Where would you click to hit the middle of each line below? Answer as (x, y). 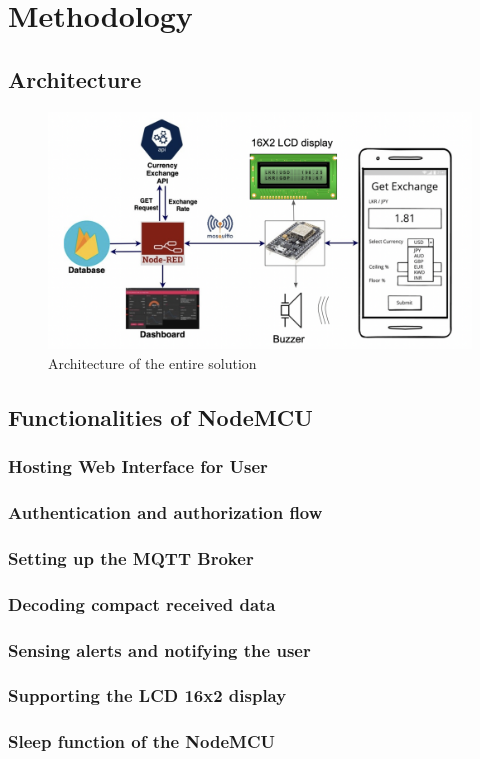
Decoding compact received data (142, 603)
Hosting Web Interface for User (138, 466)
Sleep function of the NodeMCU (142, 741)
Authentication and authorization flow (165, 511)
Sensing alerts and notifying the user (159, 649)
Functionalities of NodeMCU (160, 416)
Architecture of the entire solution (152, 362)
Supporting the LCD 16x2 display (147, 695)
